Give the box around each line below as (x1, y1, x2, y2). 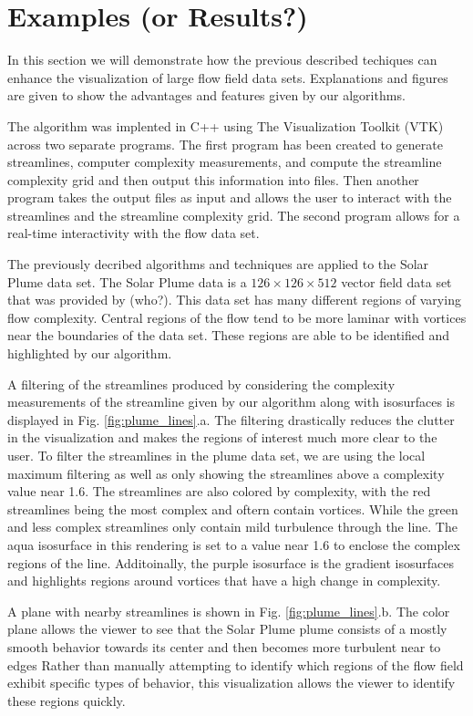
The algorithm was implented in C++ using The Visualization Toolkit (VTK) (7, 116, 444, 135)
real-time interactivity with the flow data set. (7, 223, 260, 243)
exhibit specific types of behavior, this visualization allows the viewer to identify (7, 673, 456, 692)
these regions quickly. (7, 690, 126, 710)
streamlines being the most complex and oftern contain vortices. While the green (7, 499, 458, 518)
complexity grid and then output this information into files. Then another (7, 170, 419, 189)
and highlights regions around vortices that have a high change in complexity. (7, 571, 441, 590)
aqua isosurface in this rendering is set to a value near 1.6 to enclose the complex (7, 534, 460, 554)
